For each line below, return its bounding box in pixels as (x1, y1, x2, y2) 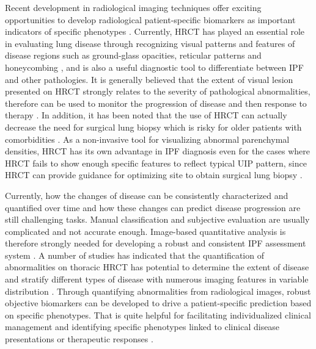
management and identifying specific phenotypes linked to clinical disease (5, 320, 280, 333)
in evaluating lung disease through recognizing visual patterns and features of (5, 37, 295, 49)
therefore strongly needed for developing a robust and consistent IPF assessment (5, 237, 306, 250)
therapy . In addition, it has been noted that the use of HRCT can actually (5, 109, 287, 121)
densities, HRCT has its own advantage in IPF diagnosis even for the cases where (5, 145, 310, 157)
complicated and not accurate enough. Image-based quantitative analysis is (5, 225, 286, 237)
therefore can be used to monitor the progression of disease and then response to (5, 96, 307, 109)
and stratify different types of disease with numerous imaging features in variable (5, 273, 309, 286)
